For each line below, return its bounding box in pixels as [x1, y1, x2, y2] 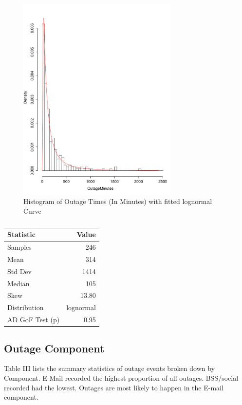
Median [7, 278, 30, 288]
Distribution [7, 302, 44, 313]
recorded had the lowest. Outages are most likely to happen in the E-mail [4, 382, 223, 392]
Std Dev [7, 266, 32, 276]
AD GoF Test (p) [7, 314, 60, 325]
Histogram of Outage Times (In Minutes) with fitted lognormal [23, 196, 212, 206]
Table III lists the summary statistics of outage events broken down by [4, 363, 215, 373]
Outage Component [4, 340, 105, 355]
